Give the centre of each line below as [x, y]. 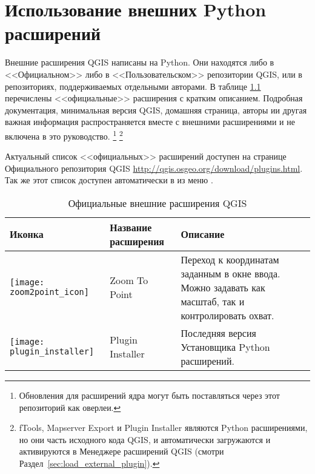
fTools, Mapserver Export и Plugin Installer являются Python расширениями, [163, 428]
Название [131, 227]
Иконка [27, 234]
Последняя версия [218, 333]
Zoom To [129, 280]
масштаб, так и [213, 301]
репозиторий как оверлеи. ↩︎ [70, 407]
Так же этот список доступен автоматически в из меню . [109, 180]
